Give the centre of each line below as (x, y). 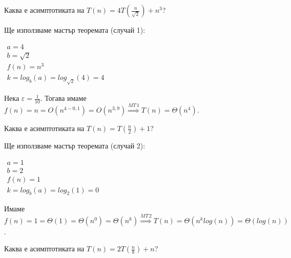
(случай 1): (128, 30)
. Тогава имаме (63, 98)
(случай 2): (128, 145)
